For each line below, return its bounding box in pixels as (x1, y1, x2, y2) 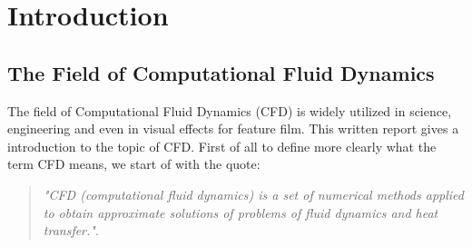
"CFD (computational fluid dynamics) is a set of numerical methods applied (43, 184, 464, 203)
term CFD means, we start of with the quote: (7, 154, 261, 173)
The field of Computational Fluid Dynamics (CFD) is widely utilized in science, (7, 101, 452, 120)
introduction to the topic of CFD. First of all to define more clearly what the (7, 136, 437, 155)
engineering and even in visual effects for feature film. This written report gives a (7, 119, 459, 138)
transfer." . (43, 221, 99, 240)
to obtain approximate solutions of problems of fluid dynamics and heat (43, 203, 438, 222)
